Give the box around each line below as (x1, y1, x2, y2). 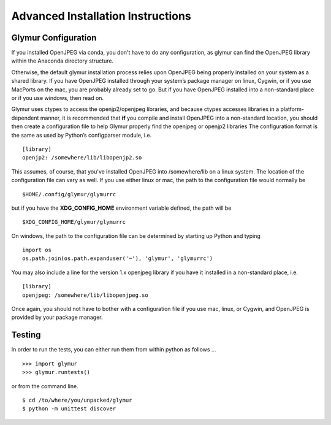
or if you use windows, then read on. (11, 94, 104, 102)
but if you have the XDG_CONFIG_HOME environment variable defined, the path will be (11, 204, 232, 212)
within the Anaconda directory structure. (11, 57, 113, 64)
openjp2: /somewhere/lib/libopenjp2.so (22, 154, 142, 161)
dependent (11, 114, 39, 121)
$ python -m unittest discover (22, 405, 116, 412)
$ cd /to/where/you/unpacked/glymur (22, 396, 132, 404)
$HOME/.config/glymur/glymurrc (22, 191, 116, 197)
